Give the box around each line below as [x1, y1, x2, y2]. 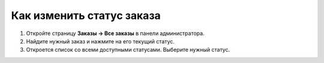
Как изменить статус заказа [11, 9, 161, 22]
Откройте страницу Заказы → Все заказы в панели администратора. [26, 30, 205, 37]
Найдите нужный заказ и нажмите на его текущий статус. [26, 37, 175, 45]
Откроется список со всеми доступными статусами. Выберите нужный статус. [26, 46, 230, 53]
